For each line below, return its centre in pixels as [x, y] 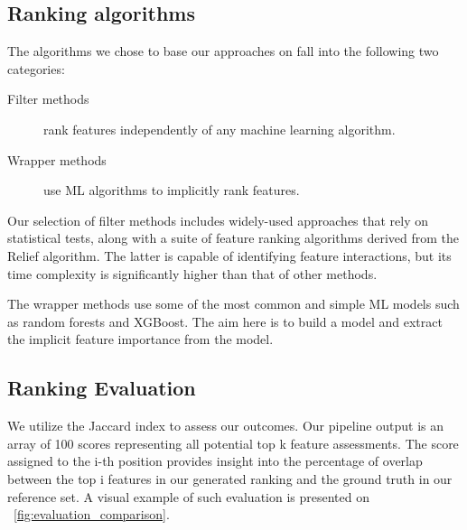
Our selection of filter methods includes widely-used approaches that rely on [218, 220]
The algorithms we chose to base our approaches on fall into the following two [223, 51]
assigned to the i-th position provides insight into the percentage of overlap [215, 461]
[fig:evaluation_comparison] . [92, 514]
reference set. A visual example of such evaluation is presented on [189, 496]
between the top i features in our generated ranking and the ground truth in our [230, 478]
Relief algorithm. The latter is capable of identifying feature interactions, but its [229, 255]
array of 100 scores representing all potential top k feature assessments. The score [233, 443]
